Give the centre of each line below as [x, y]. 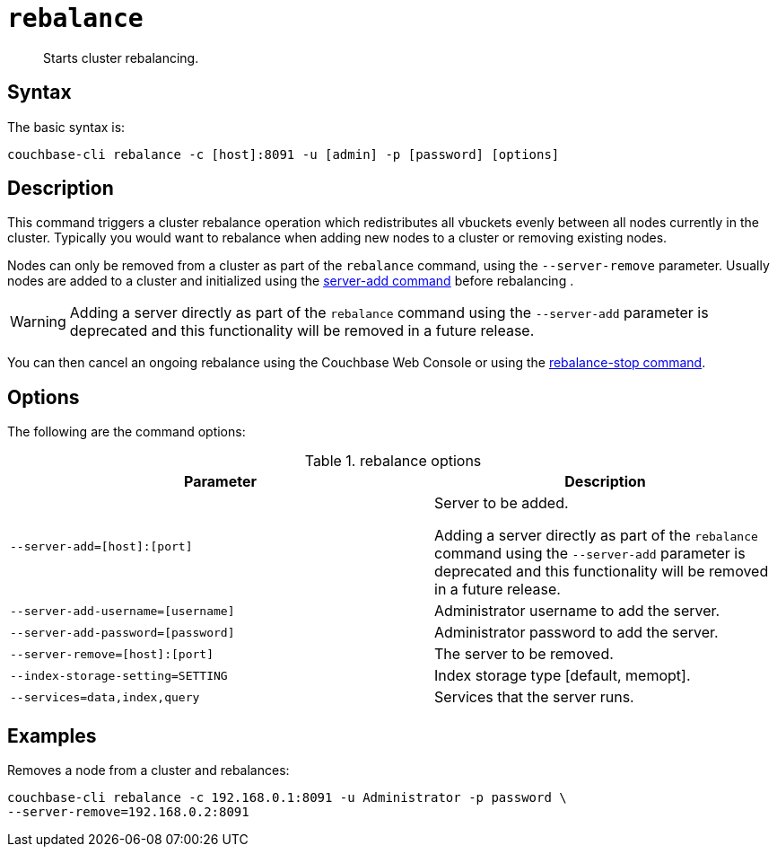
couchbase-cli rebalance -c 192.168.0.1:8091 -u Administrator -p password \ [287, 798]
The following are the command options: [127, 432]
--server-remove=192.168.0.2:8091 [128, 812]
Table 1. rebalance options [393, 461]
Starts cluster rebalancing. [121, 57]
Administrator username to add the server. [577, 611]
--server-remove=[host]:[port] [112, 654]
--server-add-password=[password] [122, 632]
